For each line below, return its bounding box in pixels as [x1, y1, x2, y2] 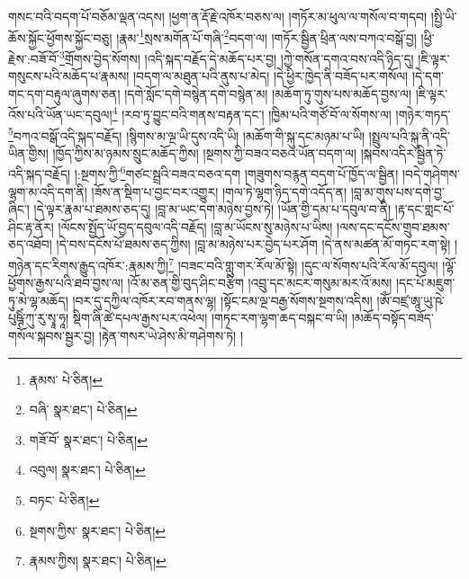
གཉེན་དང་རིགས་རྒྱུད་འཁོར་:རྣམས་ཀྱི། [8, 255, 169, 274]
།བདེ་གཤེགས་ [401, 165, 461, 183]
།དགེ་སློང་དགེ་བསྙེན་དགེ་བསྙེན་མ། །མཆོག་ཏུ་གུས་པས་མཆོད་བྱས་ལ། [124, 84, 412, 102]
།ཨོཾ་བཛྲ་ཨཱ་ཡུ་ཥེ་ [376, 290, 445, 309]
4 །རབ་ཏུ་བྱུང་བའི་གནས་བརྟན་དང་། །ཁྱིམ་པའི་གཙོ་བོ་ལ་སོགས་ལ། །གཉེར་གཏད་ [112, 102, 451, 123]
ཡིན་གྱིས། [8, 143, 49, 162]
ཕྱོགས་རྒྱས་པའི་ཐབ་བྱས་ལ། [8, 273, 123, 292]
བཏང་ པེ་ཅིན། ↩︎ [29, 491, 100, 509]
